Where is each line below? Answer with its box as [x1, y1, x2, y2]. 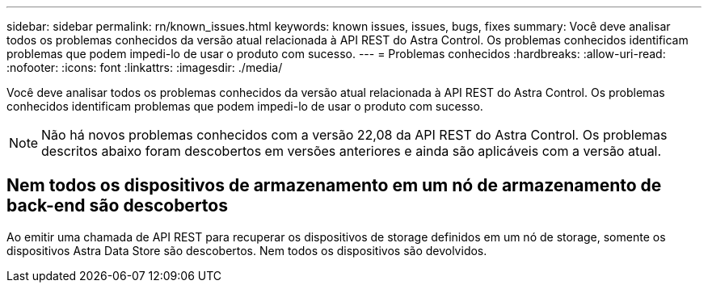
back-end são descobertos [6, 195, 228, 216]
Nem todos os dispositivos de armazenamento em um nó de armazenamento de [6, 175, 662, 196]
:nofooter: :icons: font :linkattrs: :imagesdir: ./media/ [6, 61, 283, 74]
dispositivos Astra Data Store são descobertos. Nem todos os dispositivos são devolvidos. [6, 243, 487, 258]
